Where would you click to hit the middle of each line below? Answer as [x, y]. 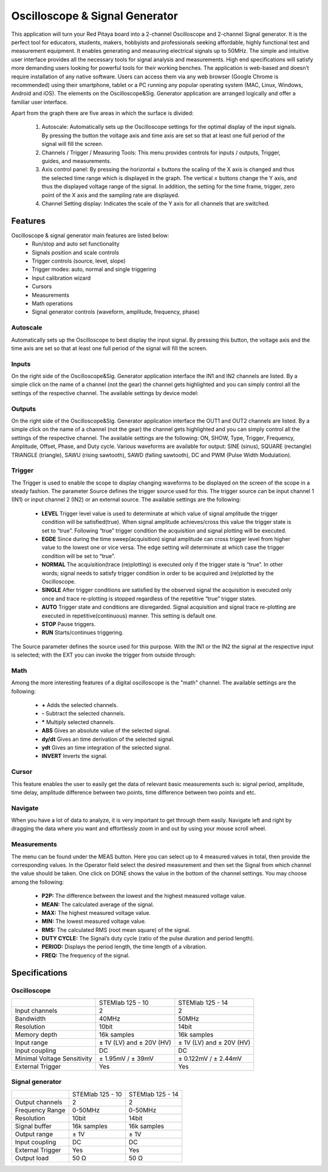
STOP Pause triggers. [69, 624]
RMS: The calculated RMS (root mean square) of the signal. [116, 929]
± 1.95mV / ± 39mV [126, 1059]
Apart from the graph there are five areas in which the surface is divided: [102, 113]
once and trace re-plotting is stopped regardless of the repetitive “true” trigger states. [149, 598]
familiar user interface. [39, 102]
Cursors [42, 286]
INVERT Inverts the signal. [74, 756]
